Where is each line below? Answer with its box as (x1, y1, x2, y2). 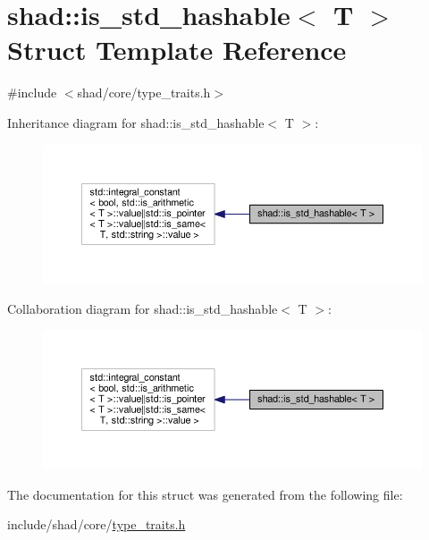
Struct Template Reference (7, 31, 347, 68)
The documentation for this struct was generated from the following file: (7, 485, 403, 503)
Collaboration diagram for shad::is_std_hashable (7, 299, 278, 317)
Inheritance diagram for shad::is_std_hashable (7, 113, 265, 131)
